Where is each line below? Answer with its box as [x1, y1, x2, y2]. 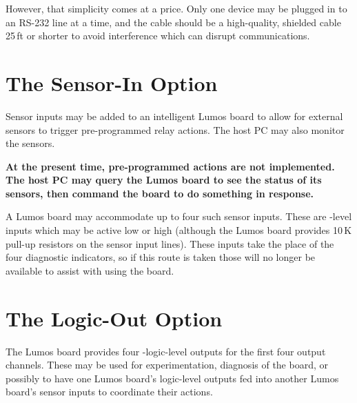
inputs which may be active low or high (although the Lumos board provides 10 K [6, 223, 352, 237]
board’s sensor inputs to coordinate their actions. [6, 384, 213, 399]
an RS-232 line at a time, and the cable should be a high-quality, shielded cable [6, 14, 341, 29]
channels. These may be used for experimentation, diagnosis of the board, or [6, 357, 328, 372]
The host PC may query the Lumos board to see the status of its [6, 173, 322, 187]
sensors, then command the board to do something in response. [6, 186, 314, 200]
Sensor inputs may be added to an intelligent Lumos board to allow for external [6, 108, 343, 123]
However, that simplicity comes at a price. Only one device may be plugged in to [6, 1, 347, 15]
